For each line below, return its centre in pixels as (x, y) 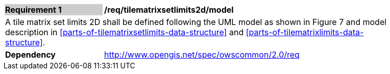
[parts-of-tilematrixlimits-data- (305, 32)
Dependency (30, 55)
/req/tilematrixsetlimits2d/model (169, 10)
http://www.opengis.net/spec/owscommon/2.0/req (202, 55)
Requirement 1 (33, 10)
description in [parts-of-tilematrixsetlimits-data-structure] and (125, 32)
